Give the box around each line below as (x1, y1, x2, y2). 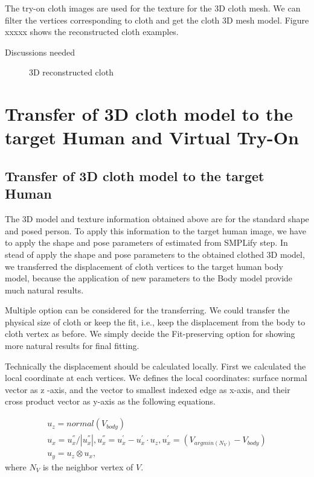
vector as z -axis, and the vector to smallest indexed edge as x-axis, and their (5, 383, 290, 395)
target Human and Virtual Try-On (5, 125, 299, 150)
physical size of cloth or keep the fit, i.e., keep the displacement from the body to (5, 315, 306, 328)
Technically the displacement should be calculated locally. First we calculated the (5, 359, 306, 372)
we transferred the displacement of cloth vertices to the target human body (5, 260, 283, 272)
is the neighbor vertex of (42, 460, 133, 473)
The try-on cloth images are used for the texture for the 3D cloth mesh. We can (5, 2, 301, 14)
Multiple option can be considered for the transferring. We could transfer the (5, 304, 290, 316)
